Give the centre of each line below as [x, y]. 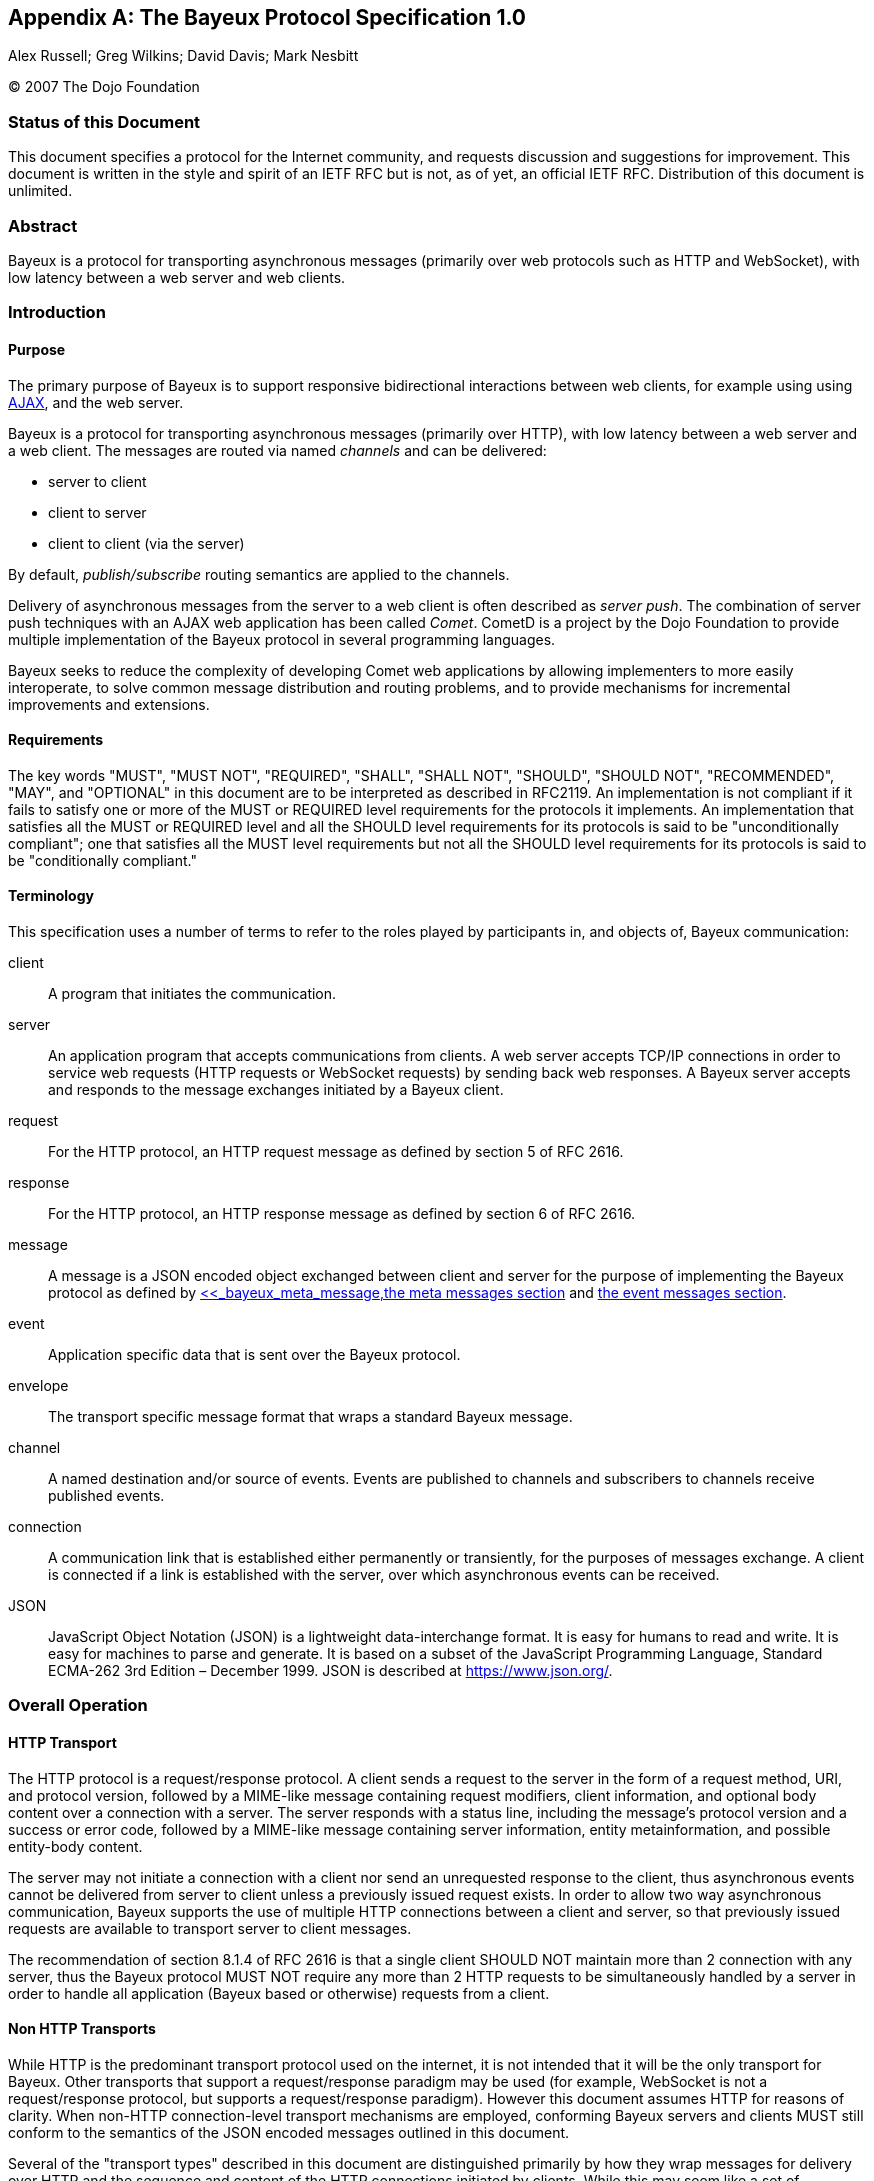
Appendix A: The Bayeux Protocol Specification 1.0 [267, 17]
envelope [38, 1385]
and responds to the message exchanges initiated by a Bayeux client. [276, 1089]
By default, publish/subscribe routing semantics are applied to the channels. [259, 574]
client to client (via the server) [146, 543]
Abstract [43, 225]
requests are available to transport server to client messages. [210, 1928]
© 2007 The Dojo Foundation [104, 87]
